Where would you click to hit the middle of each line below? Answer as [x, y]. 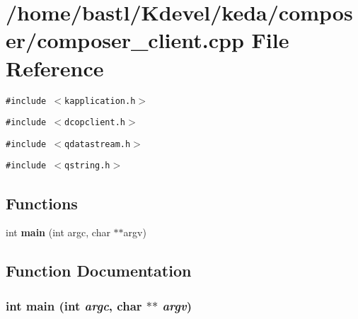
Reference [55, 68]
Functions [42, 203]
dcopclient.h [95, 123]
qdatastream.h [98, 144]
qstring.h [87, 166]
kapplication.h [100, 101]
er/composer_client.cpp [125, 40]
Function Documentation [99, 271]
